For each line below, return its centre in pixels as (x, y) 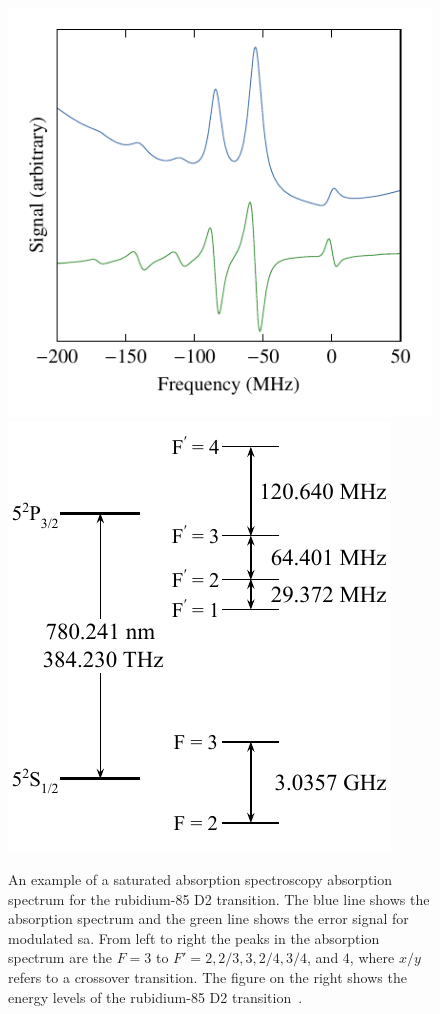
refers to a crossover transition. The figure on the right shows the (207, 976)
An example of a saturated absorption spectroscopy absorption (200, 878)
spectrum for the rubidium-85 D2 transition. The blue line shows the (219, 898)
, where (372, 957)
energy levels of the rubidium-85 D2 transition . (155, 996)
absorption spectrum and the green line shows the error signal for (208, 918)
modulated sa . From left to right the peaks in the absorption (194, 937)
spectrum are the (60, 957)
